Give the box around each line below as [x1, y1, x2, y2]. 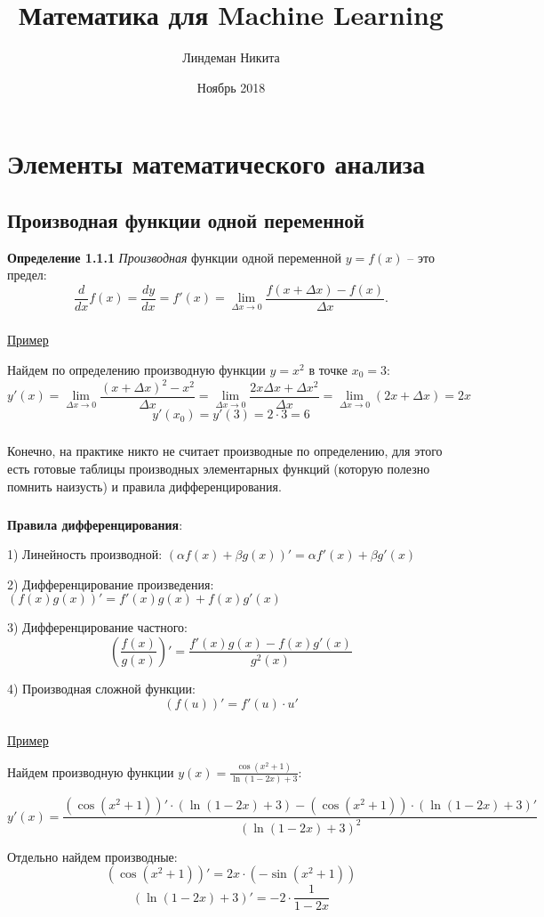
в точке [308, 360, 348, 378]
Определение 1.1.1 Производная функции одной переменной [7, 248, 342, 266]
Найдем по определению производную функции [7, 360, 266, 378]
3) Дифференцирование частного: [7, 618, 188, 637]
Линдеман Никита [182, 48, 280, 67]
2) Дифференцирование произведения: [7, 574, 214, 593]
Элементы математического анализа [7, 145, 426, 182]
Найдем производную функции [7, 762, 174, 781]
